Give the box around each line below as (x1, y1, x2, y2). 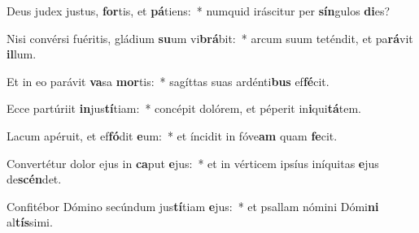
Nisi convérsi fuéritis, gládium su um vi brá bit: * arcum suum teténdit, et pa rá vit (7, 29, 413, 46)
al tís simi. (7, 214, 53, 231)
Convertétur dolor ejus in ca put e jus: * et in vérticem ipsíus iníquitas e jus (7, 154, 379, 171)
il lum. (7, 45, 37, 63)
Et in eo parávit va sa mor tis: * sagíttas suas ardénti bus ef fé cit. (7, 72, 330, 89)
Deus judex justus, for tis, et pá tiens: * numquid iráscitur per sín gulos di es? (7, 2, 391, 19)
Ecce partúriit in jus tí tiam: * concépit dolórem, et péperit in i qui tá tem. (7, 100, 361, 117)
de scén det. (7, 170, 62, 188)
